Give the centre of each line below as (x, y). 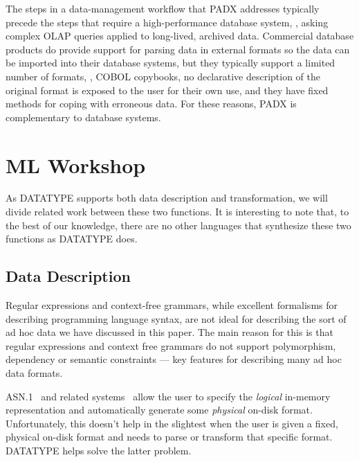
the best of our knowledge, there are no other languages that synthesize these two (178, 225)
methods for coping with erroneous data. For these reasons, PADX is (151, 104)
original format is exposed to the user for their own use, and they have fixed (167, 90)
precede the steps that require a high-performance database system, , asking (167, 22)
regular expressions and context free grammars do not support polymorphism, (171, 345)
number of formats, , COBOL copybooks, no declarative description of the (163, 76)
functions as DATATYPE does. (72, 239)
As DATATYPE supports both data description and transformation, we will (167, 198)
